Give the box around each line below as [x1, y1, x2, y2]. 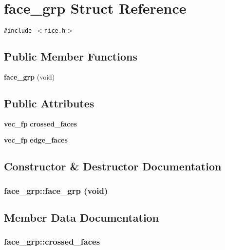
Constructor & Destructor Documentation [4, 159, 222, 174]
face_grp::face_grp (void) [4, 184, 108, 196]
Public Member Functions [4, 49, 137, 64]
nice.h [44, 27, 66, 35]
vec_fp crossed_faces [4, 118, 77, 128]
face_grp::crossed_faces [4, 235, 100, 248]
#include [4, 27, 32, 35]
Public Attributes [4, 95, 94, 110]
